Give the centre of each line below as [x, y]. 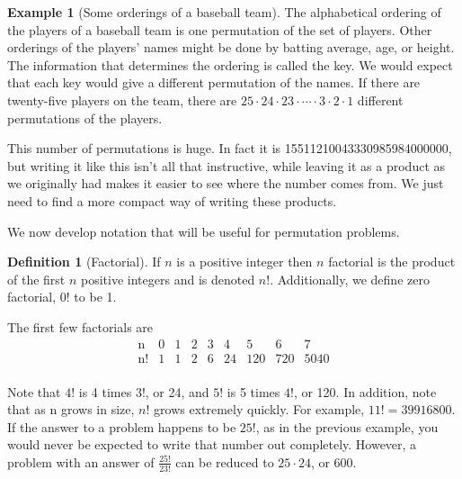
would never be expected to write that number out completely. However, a [212, 444]
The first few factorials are [80, 326]
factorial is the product [392, 262]
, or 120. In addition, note [365, 391]
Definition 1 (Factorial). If [84, 262]
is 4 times [105, 391]
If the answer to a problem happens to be [122, 426]
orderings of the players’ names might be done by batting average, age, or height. [231, 47]
